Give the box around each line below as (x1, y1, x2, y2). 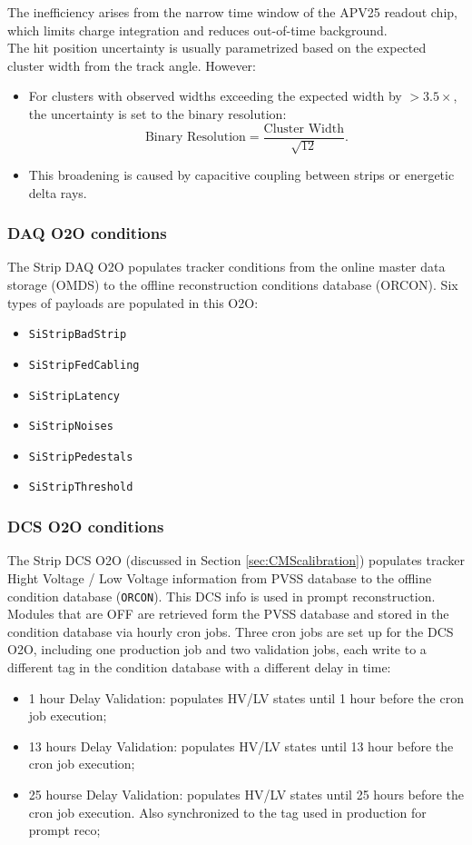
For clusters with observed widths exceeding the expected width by (28, 86, 402, 105)
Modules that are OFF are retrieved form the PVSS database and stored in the (7, 604, 449, 623)
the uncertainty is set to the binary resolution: (28, 104, 287, 123)
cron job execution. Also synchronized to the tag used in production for (28, 802, 427, 821)
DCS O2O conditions (7, 515, 164, 538)
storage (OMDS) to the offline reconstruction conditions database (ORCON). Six (7, 275, 458, 294)
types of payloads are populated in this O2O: (7, 293, 259, 312)
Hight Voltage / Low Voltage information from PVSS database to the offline (7, 568, 432, 587)
